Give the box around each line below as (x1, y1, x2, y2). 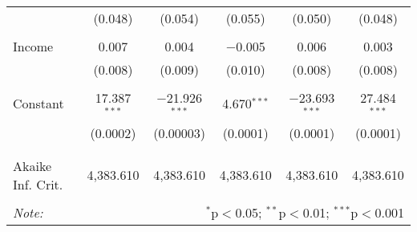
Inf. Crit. (13, 174, 63, 193)
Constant (13, 94, 64, 113)
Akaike (13, 156, 52, 175)
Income (13, 37, 54, 55)
